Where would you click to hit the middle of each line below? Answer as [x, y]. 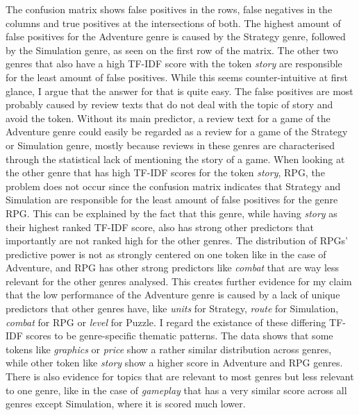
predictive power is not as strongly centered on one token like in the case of [166, 254]
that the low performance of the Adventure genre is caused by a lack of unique [173, 295]
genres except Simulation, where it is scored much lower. [126, 404]
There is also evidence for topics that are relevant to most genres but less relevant [180, 376]
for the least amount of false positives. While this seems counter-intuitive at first [177, 77]
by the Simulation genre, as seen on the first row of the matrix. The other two [172, 50]
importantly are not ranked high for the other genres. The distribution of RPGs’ [177, 240]
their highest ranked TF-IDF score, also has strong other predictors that [160, 227]
